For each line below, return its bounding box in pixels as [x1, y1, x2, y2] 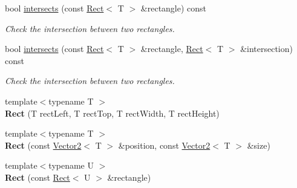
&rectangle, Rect [140, 42, 203, 55]
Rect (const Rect [5, 170, 70, 183]
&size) [247, 138, 270, 151]
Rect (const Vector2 [5, 138, 82, 151]
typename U [48, 159, 94, 172]
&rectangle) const [140, 2, 207, 14]
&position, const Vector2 [118, 138, 211, 151]
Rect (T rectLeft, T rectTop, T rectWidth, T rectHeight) [5, 106, 220, 119]
